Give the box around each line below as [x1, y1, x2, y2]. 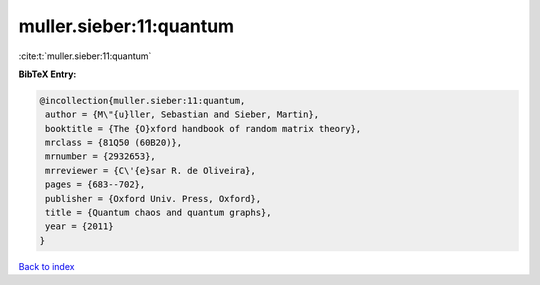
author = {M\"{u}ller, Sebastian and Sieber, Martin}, [45, 109, 320, 120]
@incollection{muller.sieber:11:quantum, [39, 95, 246, 106]
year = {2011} [45, 221, 114, 232]
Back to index [18, 260, 75, 272]
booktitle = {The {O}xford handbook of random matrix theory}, [45, 123, 362, 134]
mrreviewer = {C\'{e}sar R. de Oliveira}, [45, 165, 257, 176]
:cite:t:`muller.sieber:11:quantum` [18, 50, 152, 62]
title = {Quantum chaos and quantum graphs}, [45, 207, 272, 219]
